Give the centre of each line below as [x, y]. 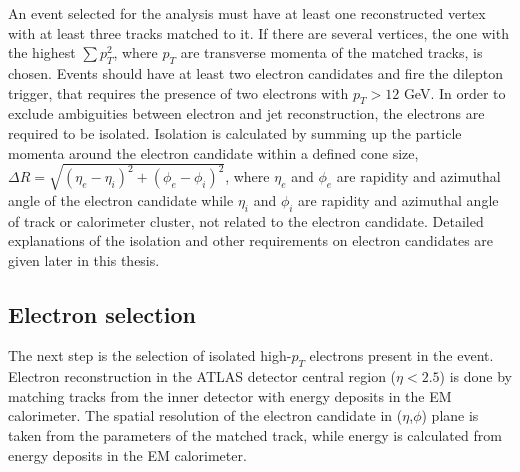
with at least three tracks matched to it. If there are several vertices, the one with [258, 32]
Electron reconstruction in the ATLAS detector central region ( [202, 376]
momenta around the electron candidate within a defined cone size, [213, 152]
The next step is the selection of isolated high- [150, 355]
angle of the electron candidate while [121, 199]
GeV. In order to [454, 92]
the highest [42, 52]
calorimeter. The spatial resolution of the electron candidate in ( [205, 415]
